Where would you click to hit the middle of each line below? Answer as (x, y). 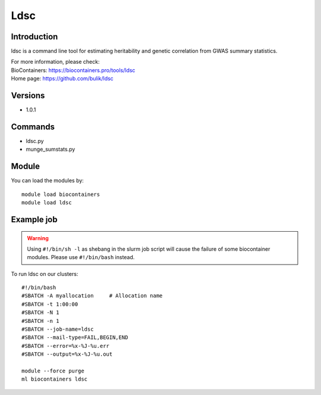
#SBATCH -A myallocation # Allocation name (92, 296)
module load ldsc (47, 203)
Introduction (34, 37)
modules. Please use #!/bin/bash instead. (81, 257)
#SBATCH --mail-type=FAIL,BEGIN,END (75, 338)
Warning (38, 238)
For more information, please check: (55, 62)
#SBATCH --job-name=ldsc (58, 329)
